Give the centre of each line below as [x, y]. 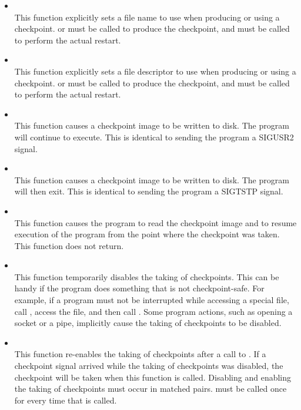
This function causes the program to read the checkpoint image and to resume [155, 222]
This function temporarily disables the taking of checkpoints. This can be [147, 276]
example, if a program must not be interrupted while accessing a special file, [152, 300]
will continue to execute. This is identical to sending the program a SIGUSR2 [154, 137]
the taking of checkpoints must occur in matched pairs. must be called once [150, 389]
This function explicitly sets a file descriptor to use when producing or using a [155, 71]
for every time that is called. [66, 400]
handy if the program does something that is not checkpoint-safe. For [139, 288]
